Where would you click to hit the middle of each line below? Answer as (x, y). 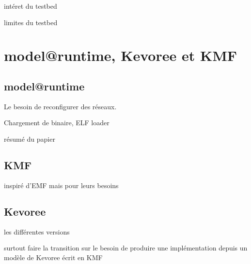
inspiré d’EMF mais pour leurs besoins (61, 185)
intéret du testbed (31, 6)
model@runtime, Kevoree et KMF (121, 55)
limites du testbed (31, 22)
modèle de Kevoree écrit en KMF (53, 257)
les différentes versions (37, 231)
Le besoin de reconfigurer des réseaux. (60, 106)
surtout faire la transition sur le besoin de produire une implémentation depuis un (126, 248)
